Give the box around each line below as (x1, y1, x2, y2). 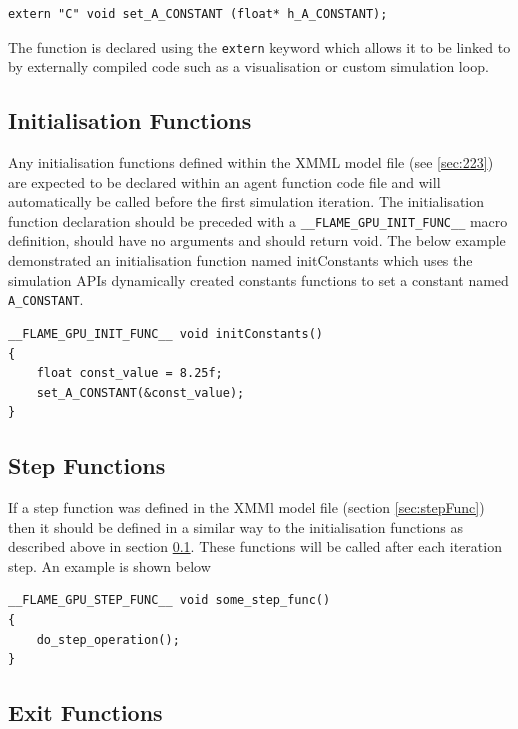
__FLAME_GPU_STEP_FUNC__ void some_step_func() (8, 593, 331, 608)
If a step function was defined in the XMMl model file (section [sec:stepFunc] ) (8, 497, 485, 518)
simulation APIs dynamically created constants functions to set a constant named (8, 269, 509, 290)
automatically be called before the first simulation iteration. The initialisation (8, 191, 484, 212)
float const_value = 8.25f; (36, 366, 223, 381)
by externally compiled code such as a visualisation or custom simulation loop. (8, 56, 489, 77)
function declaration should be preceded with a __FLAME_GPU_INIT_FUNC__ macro (8, 210, 508, 231)
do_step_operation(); (36, 632, 180, 647)
